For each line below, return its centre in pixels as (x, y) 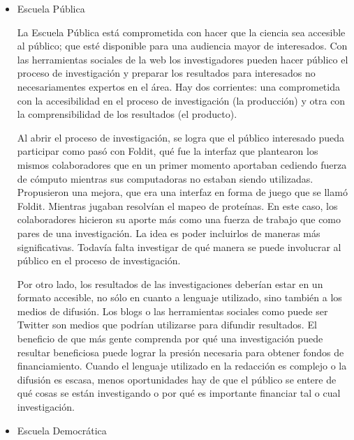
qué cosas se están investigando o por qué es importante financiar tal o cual (179, 393)
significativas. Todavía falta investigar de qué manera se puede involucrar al (179, 246)
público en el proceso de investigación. (99, 260)
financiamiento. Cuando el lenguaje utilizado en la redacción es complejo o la (182, 366)
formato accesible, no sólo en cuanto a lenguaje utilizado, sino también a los (179, 297)
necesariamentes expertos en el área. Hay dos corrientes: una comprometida (178, 86)
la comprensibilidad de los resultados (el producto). (127, 114)
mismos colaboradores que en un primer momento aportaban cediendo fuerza (182, 164)
